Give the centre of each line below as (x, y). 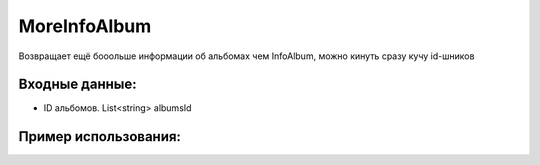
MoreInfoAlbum (85, 26)
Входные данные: (77, 84)
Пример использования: (100, 136)
